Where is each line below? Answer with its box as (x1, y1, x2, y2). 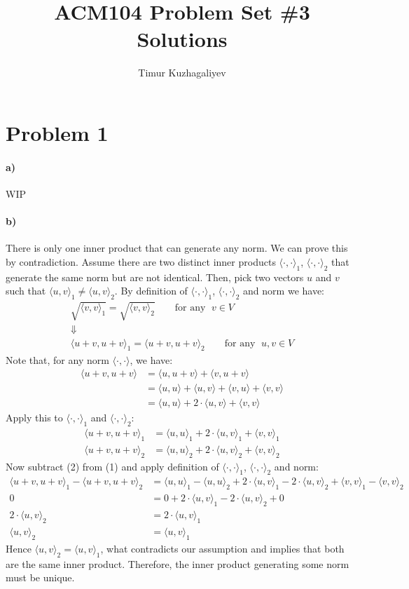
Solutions (137, 25, 228, 53)
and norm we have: (243, 283, 325, 298)
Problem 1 (6, 118, 109, 147)
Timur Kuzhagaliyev (138, 65, 226, 80)
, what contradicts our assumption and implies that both (100, 541, 345, 555)
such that (6, 283, 46, 298)
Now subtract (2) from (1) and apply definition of (6, 459, 219, 473)
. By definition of (114, 283, 188, 298)
